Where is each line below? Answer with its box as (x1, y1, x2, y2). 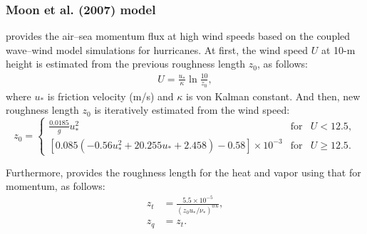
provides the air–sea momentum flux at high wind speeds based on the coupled (6, 28, 351, 43)
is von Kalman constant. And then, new (186, 88, 361, 103)
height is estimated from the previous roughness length (6, 56, 246, 71)
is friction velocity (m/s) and (47, 88, 174, 103)
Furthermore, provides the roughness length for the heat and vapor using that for (6, 164, 361, 179)
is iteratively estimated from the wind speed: (94, 102, 290, 117)
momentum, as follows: (6, 179, 105, 193)
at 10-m (321, 42, 356, 57)
